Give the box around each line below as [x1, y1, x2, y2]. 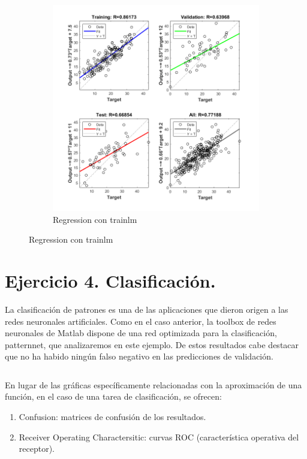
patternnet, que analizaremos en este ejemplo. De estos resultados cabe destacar [5, 338, 299, 351]
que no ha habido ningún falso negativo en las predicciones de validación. [5, 350, 273, 363]
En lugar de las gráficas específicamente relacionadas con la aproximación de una [5, 378, 302, 391]
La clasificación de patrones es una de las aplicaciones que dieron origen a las [5, 303, 288, 315]
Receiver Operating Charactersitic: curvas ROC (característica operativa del [19, 430, 299, 443]
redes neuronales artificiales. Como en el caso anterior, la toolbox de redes [5, 315, 276, 327]
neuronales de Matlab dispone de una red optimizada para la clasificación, [5, 327, 277, 339]
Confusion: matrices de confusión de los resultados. [19, 410, 206, 423]
